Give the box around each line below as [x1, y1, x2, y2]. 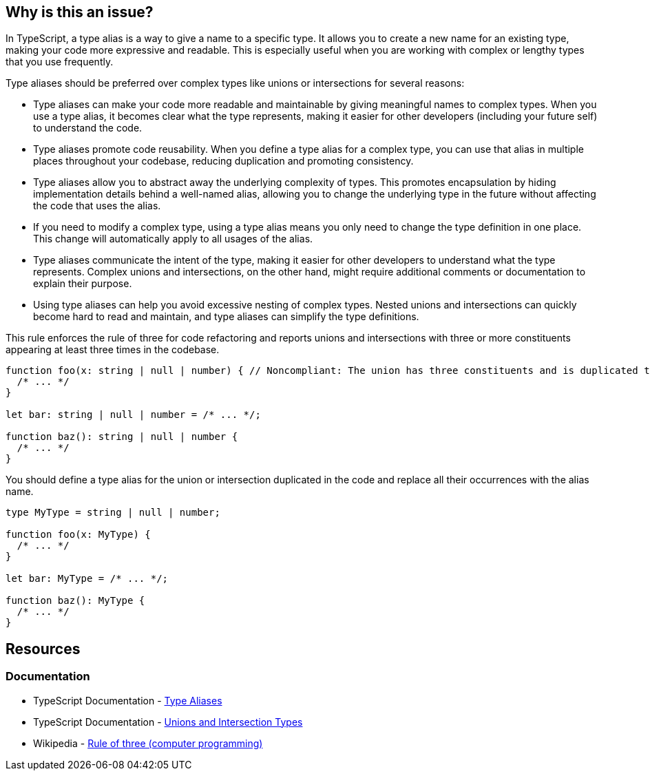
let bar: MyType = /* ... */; [6, 573, 169, 585]
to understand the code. [33, 122, 143, 134]
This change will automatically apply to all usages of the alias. [33, 233, 313, 245]
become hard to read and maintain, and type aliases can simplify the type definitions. [33, 311, 419, 323]
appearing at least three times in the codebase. [6, 344, 220, 356]
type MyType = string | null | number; [6, 507, 220, 518]
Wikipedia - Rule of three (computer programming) [33, 737, 263, 749]
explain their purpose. [33, 277, 132, 290]
